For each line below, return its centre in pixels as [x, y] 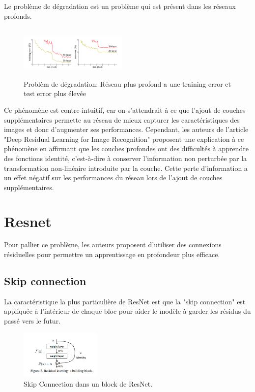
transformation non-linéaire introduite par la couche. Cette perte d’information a [126, 168]
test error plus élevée [55, 93]
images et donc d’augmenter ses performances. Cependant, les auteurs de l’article [126, 129]
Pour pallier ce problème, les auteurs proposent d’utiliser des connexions [113, 245]
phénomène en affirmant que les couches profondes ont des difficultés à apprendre [126, 148]
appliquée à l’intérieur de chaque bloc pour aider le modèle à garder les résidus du [127, 311]
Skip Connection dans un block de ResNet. [88, 384]
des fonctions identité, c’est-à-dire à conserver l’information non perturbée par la [126, 158]
